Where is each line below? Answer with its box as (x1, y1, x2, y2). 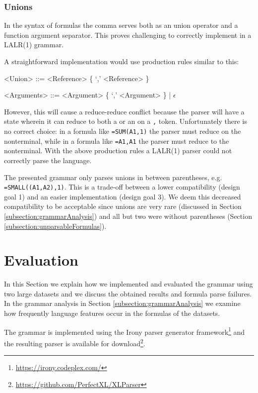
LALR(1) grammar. (4, 39, 64, 50)
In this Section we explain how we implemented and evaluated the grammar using (4, 279, 253, 289)
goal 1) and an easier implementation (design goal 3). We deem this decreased (4, 191, 241, 201)
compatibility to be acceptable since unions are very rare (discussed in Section (4, 201, 242, 211)
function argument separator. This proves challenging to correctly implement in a (4, 29, 252, 40)
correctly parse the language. (4, 155, 92, 165)
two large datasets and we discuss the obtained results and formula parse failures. (4, 288, 252, 298)
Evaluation (4, 250, 78, 270)
